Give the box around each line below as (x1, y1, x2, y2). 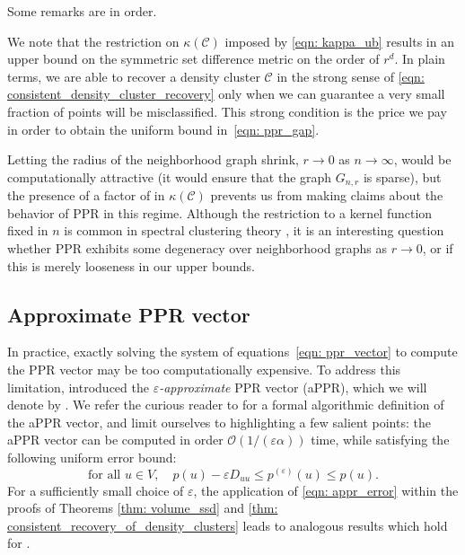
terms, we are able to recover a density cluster (7, 66, 260, 85)
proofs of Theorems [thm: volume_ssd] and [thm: (7, 498, 278, 517)
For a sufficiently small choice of (7, 480, 184, 499)
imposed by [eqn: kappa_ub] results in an (224, 31, 454, 50)
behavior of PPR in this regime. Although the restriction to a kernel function (7, 203, 433, 222)
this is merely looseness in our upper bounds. (7, 256, 255, 275)
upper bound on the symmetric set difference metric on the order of (7, 49, 380, 68)
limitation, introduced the (7, 377, 149, 396)
